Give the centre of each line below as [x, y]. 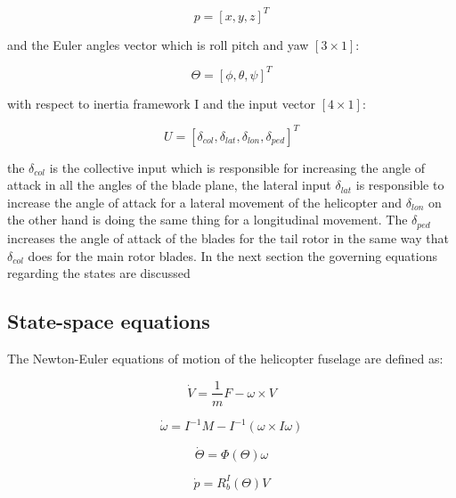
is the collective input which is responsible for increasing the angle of [237, 167]
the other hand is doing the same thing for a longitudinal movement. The [208, 220]
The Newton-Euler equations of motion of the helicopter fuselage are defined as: [225, 358]
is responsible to [400, 185]
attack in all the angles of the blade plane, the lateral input [169, 185]
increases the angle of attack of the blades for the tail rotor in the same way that [228, 237]
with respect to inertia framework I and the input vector [162, 103]
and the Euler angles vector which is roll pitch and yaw [158, 44]
